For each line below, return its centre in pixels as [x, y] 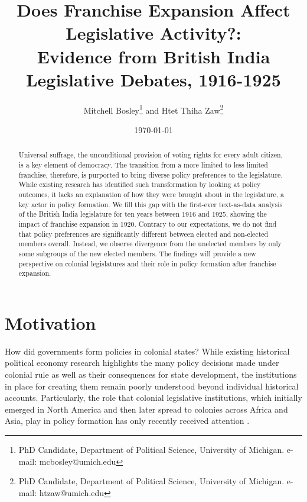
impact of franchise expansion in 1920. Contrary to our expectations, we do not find [148, 223]
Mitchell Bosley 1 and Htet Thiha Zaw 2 [153, 109]
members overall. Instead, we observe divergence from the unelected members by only [150, 244]
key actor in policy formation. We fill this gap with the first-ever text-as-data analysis [151, 204]
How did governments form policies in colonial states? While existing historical [147, 351]
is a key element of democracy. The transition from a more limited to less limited [143, 164]
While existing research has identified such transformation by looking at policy [140, 184]
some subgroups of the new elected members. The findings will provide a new [137, 253]
